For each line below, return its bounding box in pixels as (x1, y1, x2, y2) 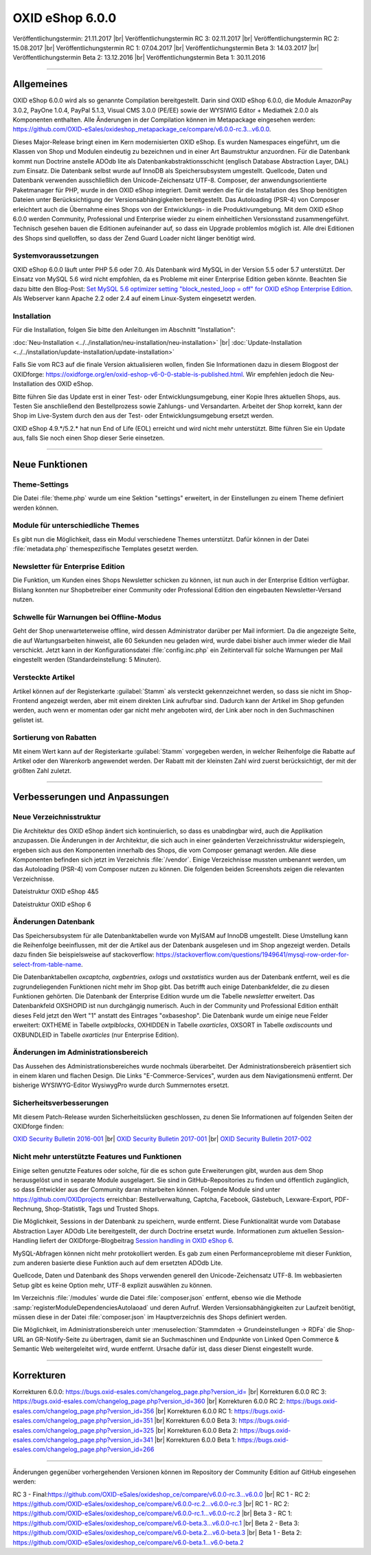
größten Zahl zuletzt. (12, 766, 72, 774)
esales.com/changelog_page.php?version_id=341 (12, 1436, 154, 1444)
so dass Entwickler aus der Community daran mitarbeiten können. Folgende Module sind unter (12, 1185, 281, 1194)
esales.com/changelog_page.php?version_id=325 (12, 1426, 155, 1434)
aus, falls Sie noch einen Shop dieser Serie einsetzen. (12, 434, 165, 443)
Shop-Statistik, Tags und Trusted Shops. (45, 1205, 159, 1213)
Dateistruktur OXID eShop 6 (12, 900, 91, 908)
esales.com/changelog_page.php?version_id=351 (12, 1416, 153, 1425)
